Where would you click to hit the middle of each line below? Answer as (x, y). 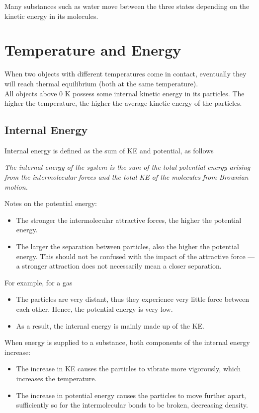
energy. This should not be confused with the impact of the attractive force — (135, 256)
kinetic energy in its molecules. (51, 16)
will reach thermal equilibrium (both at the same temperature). (101, 83)
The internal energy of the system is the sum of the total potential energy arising (128, 167)
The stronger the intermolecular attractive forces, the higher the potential (129, 220)
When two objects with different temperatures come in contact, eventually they (126, 74)
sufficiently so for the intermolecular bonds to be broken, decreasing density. (132, 405)
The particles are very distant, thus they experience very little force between (133, 299)
